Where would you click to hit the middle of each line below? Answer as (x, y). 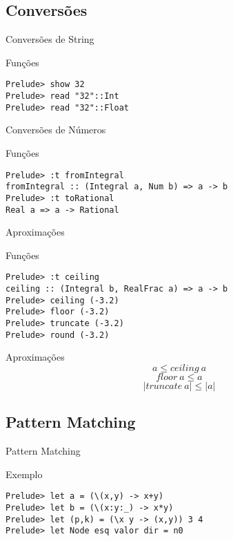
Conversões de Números (56, 130)
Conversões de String (50, 39)
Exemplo (24, 474)
